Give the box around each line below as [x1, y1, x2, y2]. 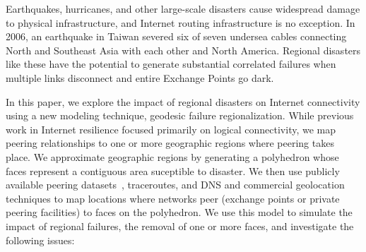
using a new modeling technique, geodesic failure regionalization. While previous [6, 108, 354, 123]
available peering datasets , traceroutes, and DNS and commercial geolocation [6, 177, 345, 192]
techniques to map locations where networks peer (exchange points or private [6, 191, 340, 205]
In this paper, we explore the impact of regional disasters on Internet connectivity [6, 94, 360, 109]
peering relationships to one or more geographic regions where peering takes [6, 136, 334, 150]
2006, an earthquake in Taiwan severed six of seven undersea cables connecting [6, 29, 347, 44]
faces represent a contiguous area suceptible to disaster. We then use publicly [6, 163, 340, 178]
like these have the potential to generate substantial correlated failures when [6, 56, 336, 71]
